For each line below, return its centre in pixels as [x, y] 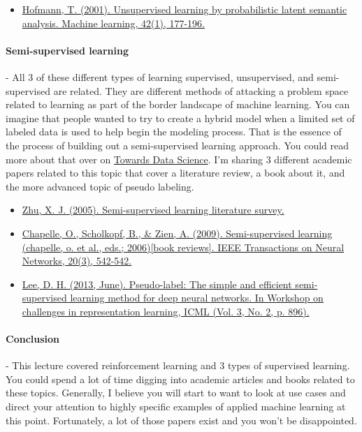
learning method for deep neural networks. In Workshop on [197, 298]
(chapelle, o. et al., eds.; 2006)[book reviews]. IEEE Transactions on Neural [183, 247]
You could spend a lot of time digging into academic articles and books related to [180, 379]
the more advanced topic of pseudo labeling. [100, 186]
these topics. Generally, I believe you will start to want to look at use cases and [176, 393]
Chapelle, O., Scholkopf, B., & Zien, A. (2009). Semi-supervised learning [177, 233]
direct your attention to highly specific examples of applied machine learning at [176, 407]
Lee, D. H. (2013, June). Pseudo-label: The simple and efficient [157, 284]
